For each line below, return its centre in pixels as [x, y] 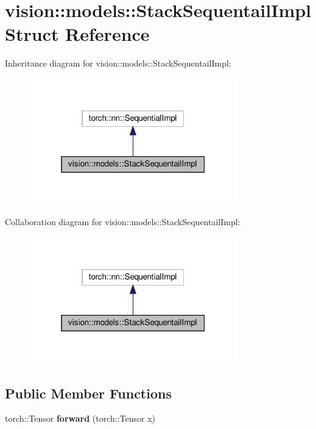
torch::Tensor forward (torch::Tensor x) [80, 418]
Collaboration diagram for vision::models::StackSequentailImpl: [123, 222]
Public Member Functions [88, 393]
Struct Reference [77, 34]
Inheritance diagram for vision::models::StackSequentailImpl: [118, 63]
